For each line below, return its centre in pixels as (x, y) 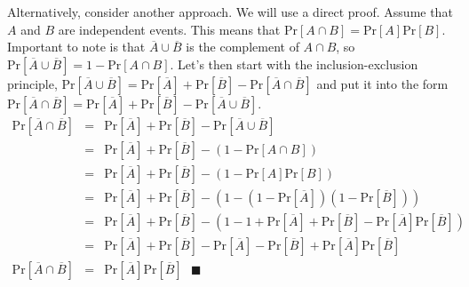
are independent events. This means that (169, 29)
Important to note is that (76, 47)
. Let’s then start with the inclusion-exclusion (294, 64)
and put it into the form (382, 83)
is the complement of (242, 47)
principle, (32, 83)
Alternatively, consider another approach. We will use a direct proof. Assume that (230, 12)
